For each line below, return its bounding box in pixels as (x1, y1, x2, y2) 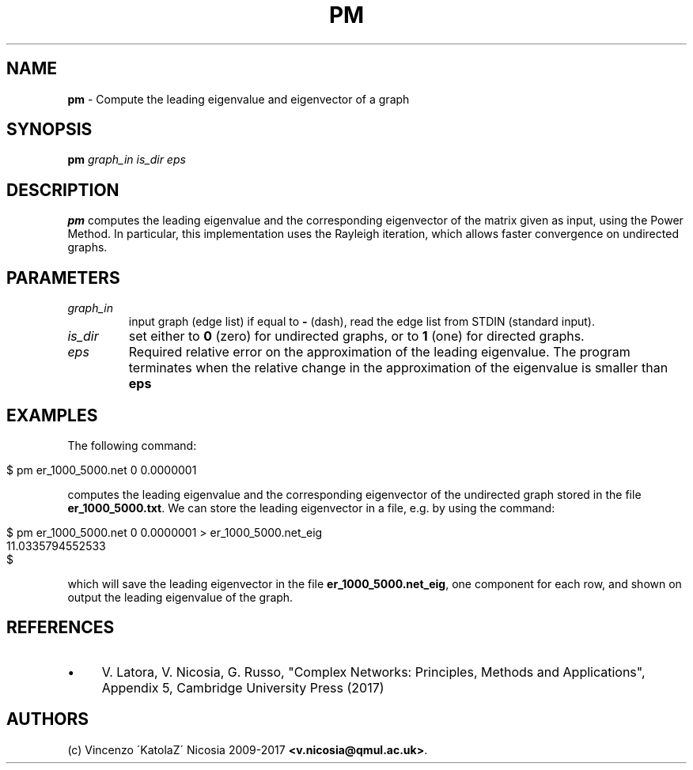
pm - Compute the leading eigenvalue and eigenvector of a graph (67, 92, 410, 106)
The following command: (67, 438, 197, 452)
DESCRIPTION (6, 179, 119, 200)
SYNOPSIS (6, 119, 93, 140)
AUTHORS (6, 709, 89, 730)
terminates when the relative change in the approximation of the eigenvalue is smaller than (128, 360, 668, 376)
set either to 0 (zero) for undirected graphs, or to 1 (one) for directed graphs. (128, 328, 585, 345)
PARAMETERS (6, 267, 120, 288)
